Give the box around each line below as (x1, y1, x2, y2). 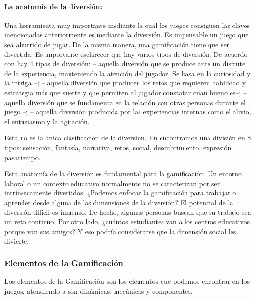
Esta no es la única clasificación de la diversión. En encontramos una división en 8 (4, 133, 251, 143)
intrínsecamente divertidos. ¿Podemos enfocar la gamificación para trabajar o (4, 188, 236, 198)
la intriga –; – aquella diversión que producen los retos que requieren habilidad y (4, 78, 246, 88)
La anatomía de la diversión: (4, 1, 102, 11)
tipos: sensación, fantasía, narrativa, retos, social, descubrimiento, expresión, (4, 142, 233, 152)
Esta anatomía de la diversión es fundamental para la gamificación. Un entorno (4, 168, 242, 179)
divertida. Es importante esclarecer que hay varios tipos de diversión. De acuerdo (4, 49, 248, 59)
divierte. (4, 236, 29, 246)
